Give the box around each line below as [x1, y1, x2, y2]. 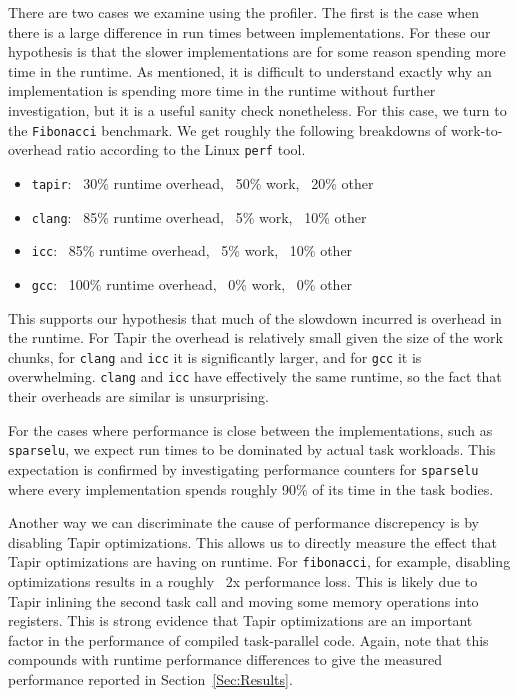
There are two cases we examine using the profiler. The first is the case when [8, 2, 480, 22]
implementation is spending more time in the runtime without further [8, 80, 436, 101]
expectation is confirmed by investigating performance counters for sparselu [8, 458, 479, 479]
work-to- [451, 119, 503, 140]
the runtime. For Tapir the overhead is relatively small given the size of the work [8, 327, 503, 348]
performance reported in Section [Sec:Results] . [8, 668, 293, 689]
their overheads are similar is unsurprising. [8, 386, 269, 406]
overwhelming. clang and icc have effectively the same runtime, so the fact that [8, 366, 502, 387]
